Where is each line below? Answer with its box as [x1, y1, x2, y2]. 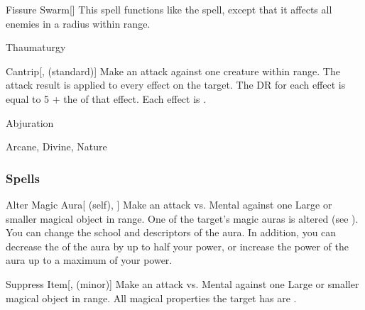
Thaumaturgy [6, 40, 66, 55]
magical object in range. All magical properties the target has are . [6, 290, 297, 305]
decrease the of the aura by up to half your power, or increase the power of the [6, 238, 349, 253]
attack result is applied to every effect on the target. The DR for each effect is [6, 77, 346, 92]
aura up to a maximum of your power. [6, 253, 173, 267]
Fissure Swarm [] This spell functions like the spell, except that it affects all [6, 2, 332, 16]
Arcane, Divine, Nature [6, 139, 107, 154]
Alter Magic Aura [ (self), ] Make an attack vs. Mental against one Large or [6, 196, 332, 211]
